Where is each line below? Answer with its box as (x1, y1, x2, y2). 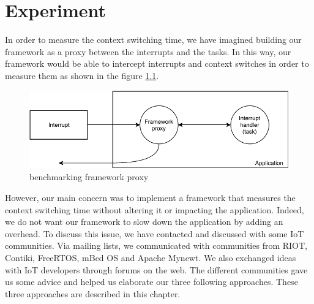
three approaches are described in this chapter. (5, 287, 181, 300)
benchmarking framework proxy (29, 170, 149, 183)
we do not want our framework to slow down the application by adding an (5, 215, 283, 228)
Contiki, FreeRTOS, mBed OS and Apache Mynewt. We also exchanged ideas (5, 251, 296, 264)
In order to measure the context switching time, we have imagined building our (5, 33, 302, 46)
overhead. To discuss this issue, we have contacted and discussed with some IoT (5, 227, 304, 240)
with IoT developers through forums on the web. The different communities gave (5, 263, 308, 276)
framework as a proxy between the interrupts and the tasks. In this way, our (5, 45, 291, 58)
